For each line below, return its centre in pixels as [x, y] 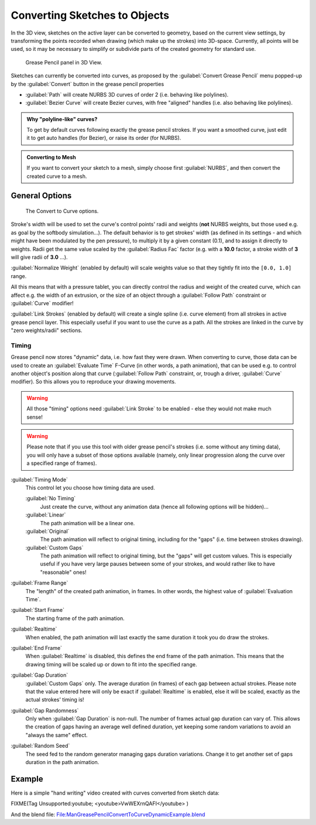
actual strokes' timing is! [55, 700]
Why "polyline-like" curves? [62, 119]
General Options [41, 196]
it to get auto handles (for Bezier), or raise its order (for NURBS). [104, 138]
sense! [35, 417]
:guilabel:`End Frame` [37, 648]
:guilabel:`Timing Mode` [39, 480]
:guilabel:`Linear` [46, 515]
